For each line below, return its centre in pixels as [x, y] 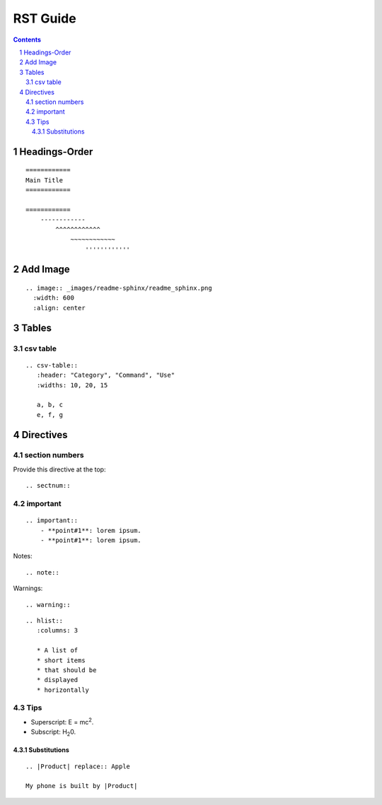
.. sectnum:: [48, 486]
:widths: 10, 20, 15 [72, 385]
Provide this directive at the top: [59, 469]
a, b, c [50, 405]
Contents [27, 40]
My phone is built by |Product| [82, 786]
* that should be [66, 670]
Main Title [45, 180]
